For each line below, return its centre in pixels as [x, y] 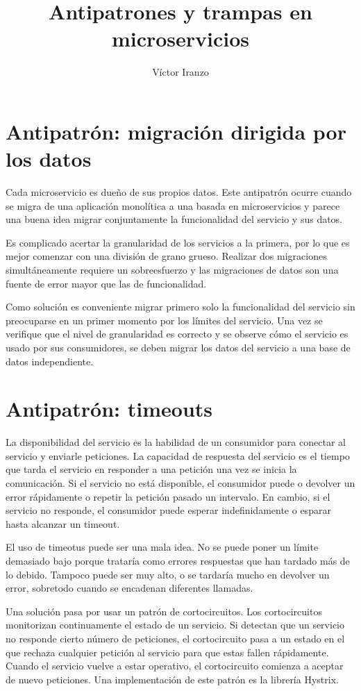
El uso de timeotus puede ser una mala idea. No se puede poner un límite [162, 547]
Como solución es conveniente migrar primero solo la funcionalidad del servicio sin [180, 307]
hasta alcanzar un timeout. [63, 523]
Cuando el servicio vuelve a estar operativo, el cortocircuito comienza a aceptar [175, 666]
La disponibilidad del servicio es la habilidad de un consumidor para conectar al [176, 442]
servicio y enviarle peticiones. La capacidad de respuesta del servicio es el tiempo [178, 455]
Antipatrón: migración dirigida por [176, 131]
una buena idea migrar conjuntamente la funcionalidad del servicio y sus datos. [174, 219]
